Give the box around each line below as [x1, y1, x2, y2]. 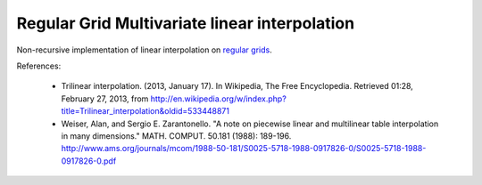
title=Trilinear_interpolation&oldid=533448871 [61, 106, 229, 117]
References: [16, 60, 62, 71]
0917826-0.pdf [61, 156, 117, 166]
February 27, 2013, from [61, 93, 149, 104]
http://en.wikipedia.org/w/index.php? [150, 93, 287, 104]
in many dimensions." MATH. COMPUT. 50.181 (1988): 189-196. [61, 130, 292, 141]
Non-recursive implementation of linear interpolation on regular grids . [16, 44, 272, 55]
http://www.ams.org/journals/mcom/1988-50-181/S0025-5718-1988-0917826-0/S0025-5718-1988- [61, 143, 427, 154]
